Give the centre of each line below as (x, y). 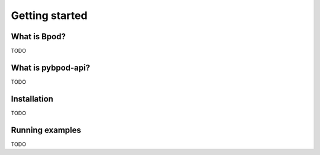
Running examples (46, 130)
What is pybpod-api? (50, 67)
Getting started (49, 15)
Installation (32, 99)
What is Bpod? (39, 37)
